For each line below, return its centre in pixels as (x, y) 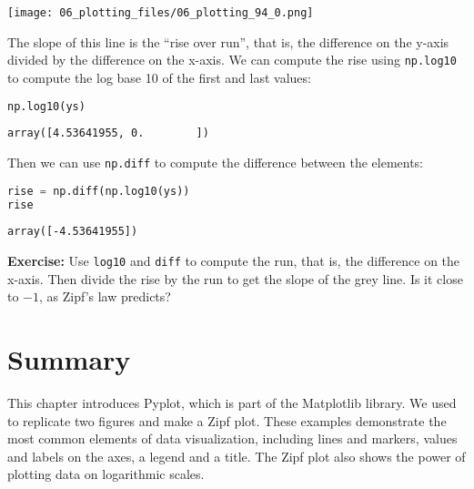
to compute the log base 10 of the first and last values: (159, 77)
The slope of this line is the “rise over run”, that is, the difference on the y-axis (228, 41)
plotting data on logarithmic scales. (106, 474)
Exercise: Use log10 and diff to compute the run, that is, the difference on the (234, 261)
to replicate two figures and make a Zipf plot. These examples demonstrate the (227, 420)
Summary (69, 359)
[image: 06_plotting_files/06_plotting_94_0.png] (161, 13)
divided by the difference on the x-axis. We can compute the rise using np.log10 (232, 60)
